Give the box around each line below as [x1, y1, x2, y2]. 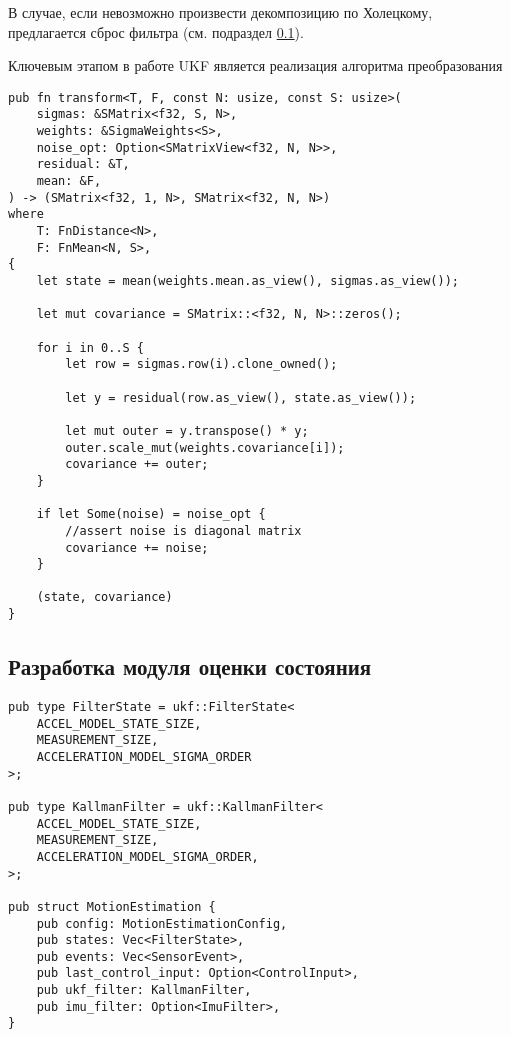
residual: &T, [36, 157, 130, 172]
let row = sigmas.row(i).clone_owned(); [65, 357, 338, 372]
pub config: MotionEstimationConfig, [36, 916, 288, 931]
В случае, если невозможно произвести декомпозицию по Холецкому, [8, 2, 433, 22]
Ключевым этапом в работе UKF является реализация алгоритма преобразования [8, 55, 503, 76]
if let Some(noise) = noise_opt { [36, 507, 266, 522]
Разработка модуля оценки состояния [8, 651, 372, 682]
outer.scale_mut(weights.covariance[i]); [65, 440, 345, 455]
